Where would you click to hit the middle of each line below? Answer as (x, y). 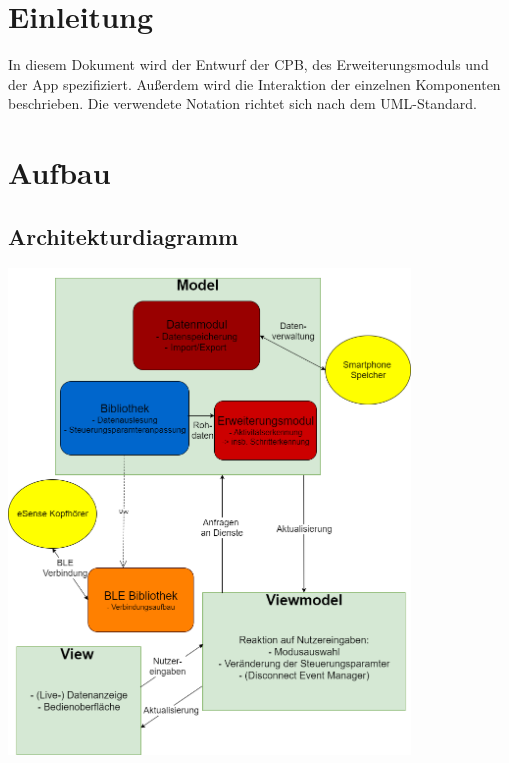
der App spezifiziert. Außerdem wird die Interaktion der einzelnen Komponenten (254, 83)
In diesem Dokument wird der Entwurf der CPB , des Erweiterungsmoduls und (248, 64)
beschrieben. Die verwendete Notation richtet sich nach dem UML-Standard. (242, 103)
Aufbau (59, 172)
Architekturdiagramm (123, 235)
